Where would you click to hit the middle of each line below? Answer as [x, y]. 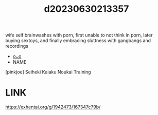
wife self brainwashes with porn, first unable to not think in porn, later [79, 35]
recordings [17, 46]
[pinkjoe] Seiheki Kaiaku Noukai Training [48, 72]
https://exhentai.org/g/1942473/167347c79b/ [53, 107]
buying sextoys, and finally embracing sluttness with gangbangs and [78, 41]
